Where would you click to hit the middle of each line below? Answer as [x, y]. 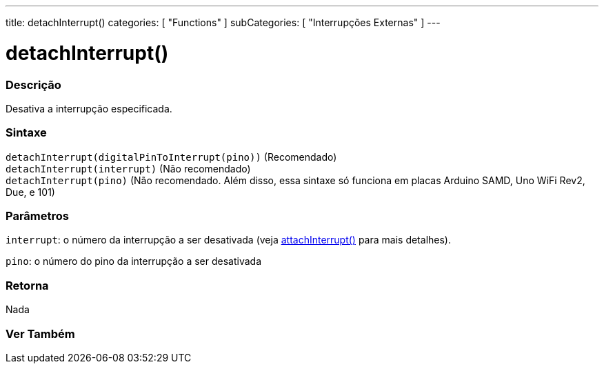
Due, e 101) [30, 192]
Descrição [33, 84]
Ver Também [40, 333]
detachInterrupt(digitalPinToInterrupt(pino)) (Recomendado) [171, 157]
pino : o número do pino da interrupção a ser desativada [134, 261]
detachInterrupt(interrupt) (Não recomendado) [128, 168]
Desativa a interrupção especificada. [89, 108]
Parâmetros [37, 216]
